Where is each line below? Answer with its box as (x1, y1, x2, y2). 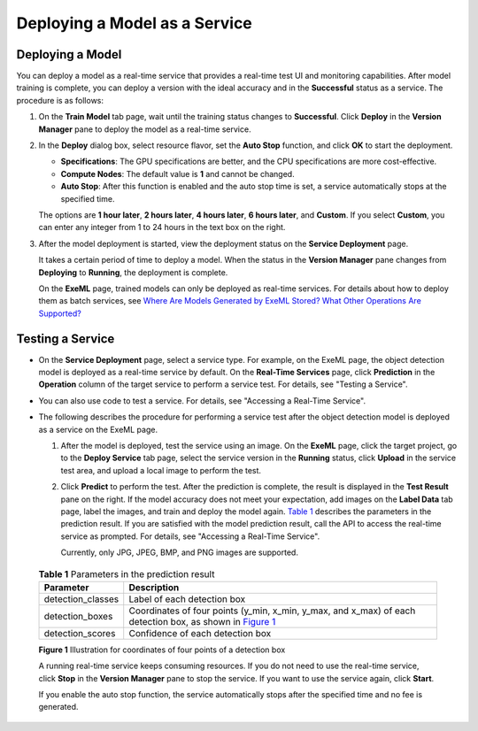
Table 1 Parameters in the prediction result (38, 567, 215, 580)
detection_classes (43, 593, 119, 605)
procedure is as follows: (16, 95, 104, 105)
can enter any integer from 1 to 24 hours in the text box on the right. (38, 222, 286, 233)
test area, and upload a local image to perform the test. (60, 465, 261, 475)
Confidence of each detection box (128, 627, 272, 639)
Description (128, 581, 180, 593)
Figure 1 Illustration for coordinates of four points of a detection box (38, 644, 286, 655)
